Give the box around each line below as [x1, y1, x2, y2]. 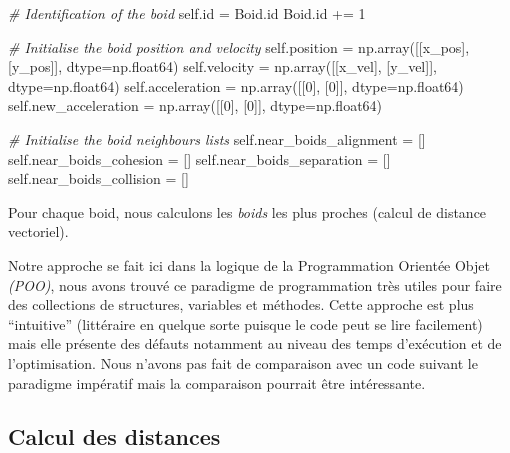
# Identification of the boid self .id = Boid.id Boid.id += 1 [8, 3, 366, 23]
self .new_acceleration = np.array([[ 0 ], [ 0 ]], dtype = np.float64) [8, 95, 383, 116]
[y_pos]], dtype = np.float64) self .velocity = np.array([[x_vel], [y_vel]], [8, 56, 437, 77]
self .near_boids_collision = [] [8, 168, 189, 189]
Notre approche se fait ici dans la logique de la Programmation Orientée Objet [8, 254, 490, 275]
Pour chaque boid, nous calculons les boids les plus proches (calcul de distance [8, 201, 487, 222]
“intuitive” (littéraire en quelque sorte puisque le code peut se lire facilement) [8, 313, 483, 334]
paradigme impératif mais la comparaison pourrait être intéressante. [8, 372, 426, 393]
